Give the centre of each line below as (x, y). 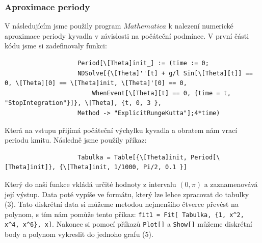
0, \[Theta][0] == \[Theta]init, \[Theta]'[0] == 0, (96, 83)
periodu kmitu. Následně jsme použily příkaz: (76, 140)
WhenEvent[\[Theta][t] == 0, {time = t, (161, 93)
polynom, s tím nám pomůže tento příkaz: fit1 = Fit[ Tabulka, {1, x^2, (124, 214)
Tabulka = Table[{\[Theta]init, (132, 157)
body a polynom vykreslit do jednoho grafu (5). (79, 234)
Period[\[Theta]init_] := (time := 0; (143, 63)
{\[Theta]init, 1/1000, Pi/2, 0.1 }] (123, 167)
